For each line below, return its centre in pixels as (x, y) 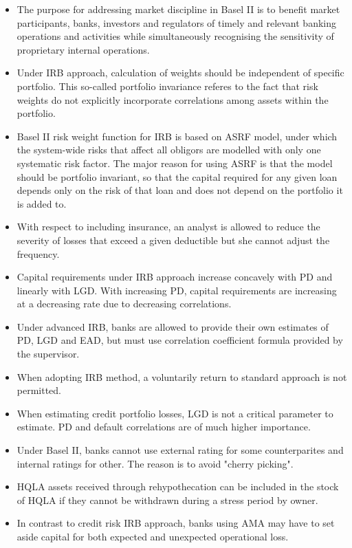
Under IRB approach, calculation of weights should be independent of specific (180, 73)
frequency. (38, 253)
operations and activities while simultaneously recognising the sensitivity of (175, 36)
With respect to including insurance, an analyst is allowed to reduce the (168, 227)
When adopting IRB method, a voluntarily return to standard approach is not (182, 376)
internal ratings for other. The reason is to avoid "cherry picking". (155, 463)
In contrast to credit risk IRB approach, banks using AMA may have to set (176, 523)
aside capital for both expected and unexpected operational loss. (153, 536)
